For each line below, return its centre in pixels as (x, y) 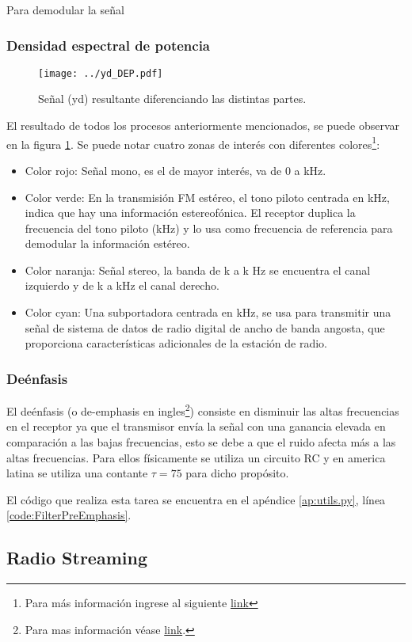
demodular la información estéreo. (107, 243)
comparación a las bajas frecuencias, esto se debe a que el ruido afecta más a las (201, 441)
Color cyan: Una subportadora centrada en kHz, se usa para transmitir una (208, 312)
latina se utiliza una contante (77, 473)
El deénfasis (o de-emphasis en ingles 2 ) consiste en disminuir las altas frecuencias (203, 410)
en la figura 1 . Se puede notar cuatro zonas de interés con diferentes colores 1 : (193, 142)
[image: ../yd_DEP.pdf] (101, 73)
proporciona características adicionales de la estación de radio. (176, 343)
